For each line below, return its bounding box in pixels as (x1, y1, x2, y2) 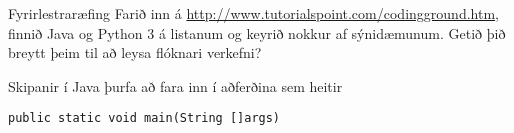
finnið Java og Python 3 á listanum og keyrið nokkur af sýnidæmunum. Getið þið (8, 22, 506, 43)
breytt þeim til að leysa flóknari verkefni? (8, 42, 262, 63)
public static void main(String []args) (8, 111, 281, 126)
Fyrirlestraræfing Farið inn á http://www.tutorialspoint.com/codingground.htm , (8, 3, 499, 23)
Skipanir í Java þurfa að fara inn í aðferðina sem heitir (8, 75, 343, 96)
